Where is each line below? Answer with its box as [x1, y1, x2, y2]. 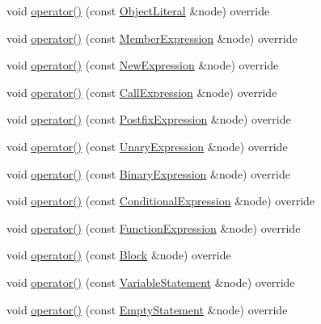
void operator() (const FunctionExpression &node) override [6, 219, 301, 236]
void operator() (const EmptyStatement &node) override [6, 301, 288, 318]
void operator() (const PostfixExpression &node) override [6, 111, 291, 128]
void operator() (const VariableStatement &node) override [6, 273, 295, 290]
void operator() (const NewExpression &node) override [6, 57, 279, 74]
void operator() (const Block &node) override [6, 246, 231, 263]
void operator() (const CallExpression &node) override [6, 83, 277, 100]
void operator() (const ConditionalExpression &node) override [6, 192, 315, 209]
